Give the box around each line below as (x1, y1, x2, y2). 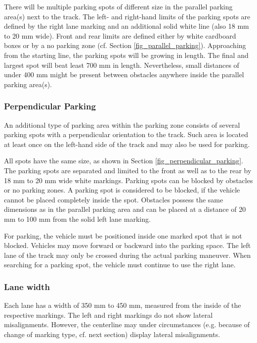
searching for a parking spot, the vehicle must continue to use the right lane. (4, 259, 236, 270)
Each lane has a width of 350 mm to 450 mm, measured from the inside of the (4, 300, 241, 310)
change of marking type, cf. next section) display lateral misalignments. (4, 329, 220, 339)
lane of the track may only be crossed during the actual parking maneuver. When (4, 249, 251, 260)
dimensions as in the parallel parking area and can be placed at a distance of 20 (4, 204, 246, 214)
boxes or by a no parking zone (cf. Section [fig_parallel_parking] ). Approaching (4, 40, 246, 50)
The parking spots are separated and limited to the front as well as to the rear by (4, 165, 252, 175)
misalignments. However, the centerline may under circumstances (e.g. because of (4, 319, 250, 330)
